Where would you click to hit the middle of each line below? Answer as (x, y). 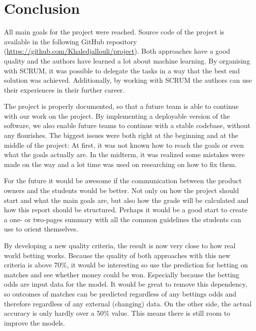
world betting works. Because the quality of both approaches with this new (117, 255)
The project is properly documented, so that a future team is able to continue (121, 106)
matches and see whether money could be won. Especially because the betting (122, 274)
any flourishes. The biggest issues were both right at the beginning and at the (121, 135)
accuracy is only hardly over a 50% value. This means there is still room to (117, 313)
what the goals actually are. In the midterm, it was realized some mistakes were (124, 154)
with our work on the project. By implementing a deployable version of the (117, 116)
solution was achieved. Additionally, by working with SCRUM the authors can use (128, 80)
